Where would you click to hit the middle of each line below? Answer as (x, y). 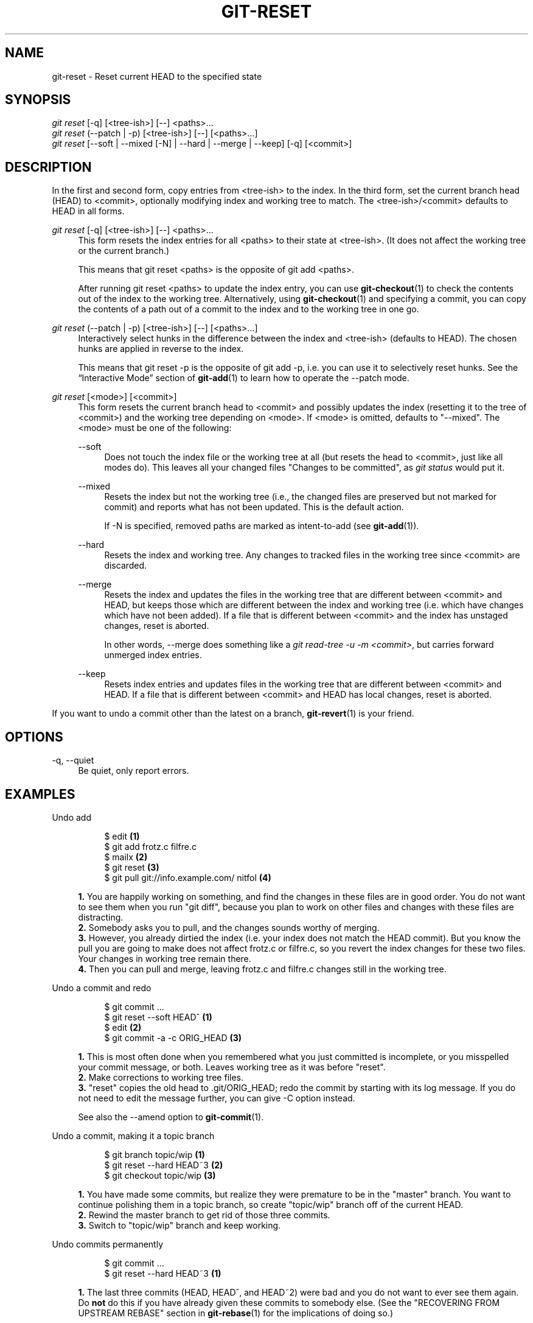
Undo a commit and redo (102, 988)
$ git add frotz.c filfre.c (151, 846)
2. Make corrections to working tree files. (161, 1077)
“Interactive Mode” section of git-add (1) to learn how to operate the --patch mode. (244, 378)
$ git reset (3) (132, 867)
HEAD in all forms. (88, 211)
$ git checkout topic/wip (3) (160, 1175)
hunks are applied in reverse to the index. (161, 349)
